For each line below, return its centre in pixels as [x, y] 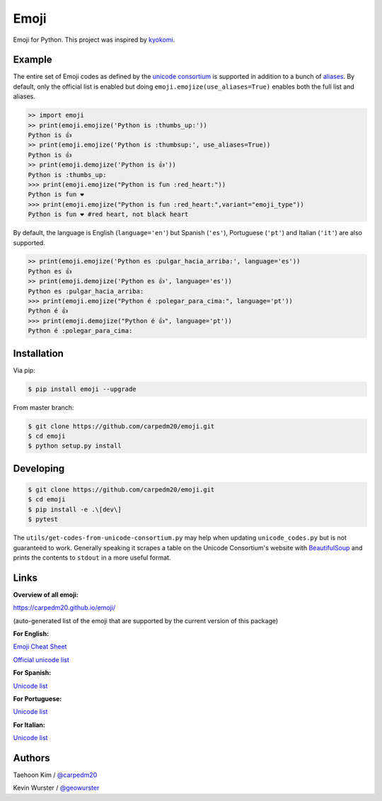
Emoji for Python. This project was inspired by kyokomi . [94, 40]
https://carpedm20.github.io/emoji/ [64, 608]
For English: [31, 634]
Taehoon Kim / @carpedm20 [55, 775]
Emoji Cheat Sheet [40, 647]
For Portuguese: [37, 699]
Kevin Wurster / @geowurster [56, 788]
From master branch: [44, 407]
